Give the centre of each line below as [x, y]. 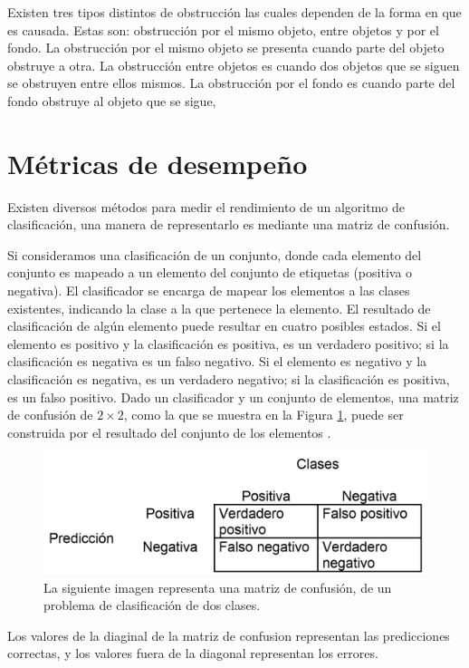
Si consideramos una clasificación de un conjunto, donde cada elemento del [215, 254]
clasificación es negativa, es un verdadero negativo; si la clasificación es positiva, [229, 379]
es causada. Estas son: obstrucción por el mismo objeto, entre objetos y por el [223, 29]
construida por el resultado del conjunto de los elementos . [169, 432]
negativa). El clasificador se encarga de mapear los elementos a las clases [209, 290]
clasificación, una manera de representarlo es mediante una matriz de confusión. [229, 224]
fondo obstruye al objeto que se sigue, [112, 100]
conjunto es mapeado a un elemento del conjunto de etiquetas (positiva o [210, 272]
